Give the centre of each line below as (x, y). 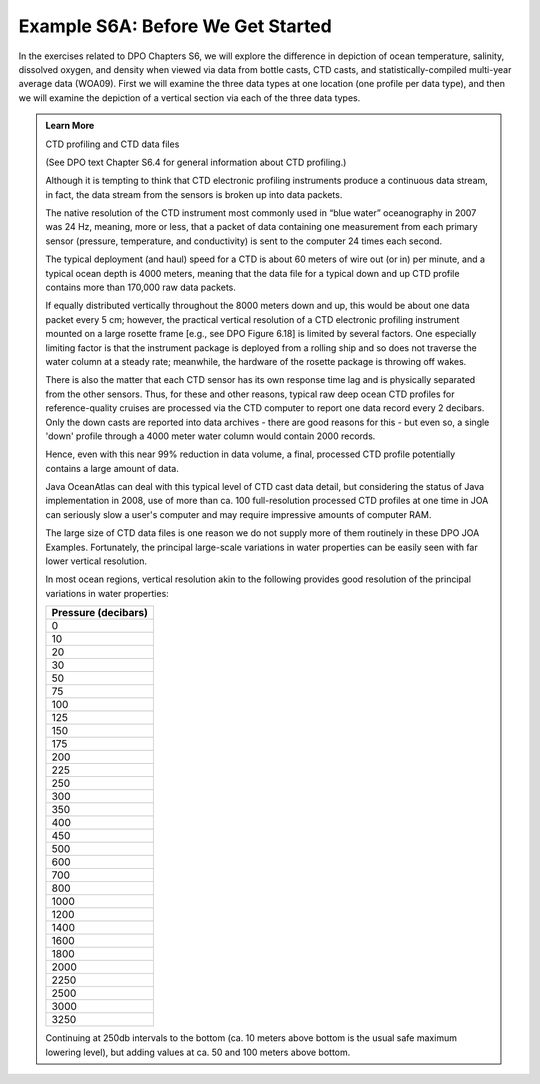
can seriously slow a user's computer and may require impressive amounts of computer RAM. (238, 514)
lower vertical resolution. (96, 561)
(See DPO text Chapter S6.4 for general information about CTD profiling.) (196, 162)
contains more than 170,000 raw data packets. (141, 287)
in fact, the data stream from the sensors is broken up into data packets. (194, 194)
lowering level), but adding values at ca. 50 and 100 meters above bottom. (198, 1052)
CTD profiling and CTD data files (112, 144)
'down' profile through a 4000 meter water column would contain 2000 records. (210, 436)
